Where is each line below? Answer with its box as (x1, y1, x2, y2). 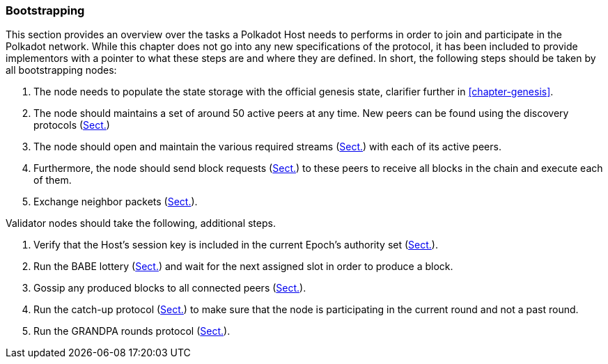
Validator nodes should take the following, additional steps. (6, 217, 276, 230)
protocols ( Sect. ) (33, 119, 110, 132)
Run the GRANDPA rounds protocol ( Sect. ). (33, 325, 231, 338)
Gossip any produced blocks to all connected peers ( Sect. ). (33, 282, 306, 294)
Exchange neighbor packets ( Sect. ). (33, 196, 198, 208)
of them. (33, 174, 72, 187)
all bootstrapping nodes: (6, 64, 117, 77)
